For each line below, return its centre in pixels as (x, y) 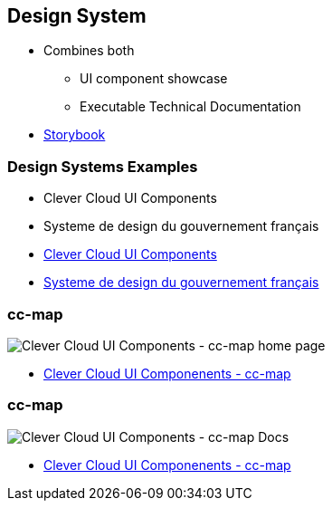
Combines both (89, 51)
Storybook (75, 135)
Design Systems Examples (103, 166)
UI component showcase (154, 79)
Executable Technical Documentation (190, 107)
